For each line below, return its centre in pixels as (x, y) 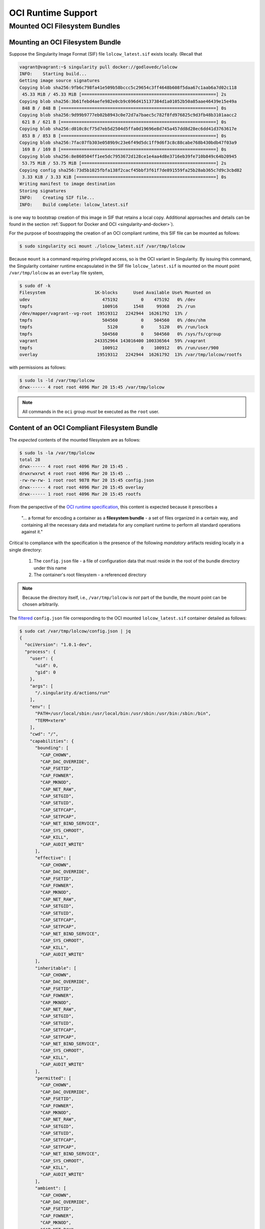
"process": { (40, 652)
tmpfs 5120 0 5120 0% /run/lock (114, 327)
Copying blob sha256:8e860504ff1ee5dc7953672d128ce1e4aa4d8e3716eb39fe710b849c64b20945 (128, 156)
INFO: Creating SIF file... (57, 198)
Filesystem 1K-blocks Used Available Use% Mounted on (115, 293)
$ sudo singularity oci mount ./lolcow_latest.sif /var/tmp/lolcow (102, 246)
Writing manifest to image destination (67, 184)
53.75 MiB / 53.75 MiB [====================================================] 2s (124, 163)
